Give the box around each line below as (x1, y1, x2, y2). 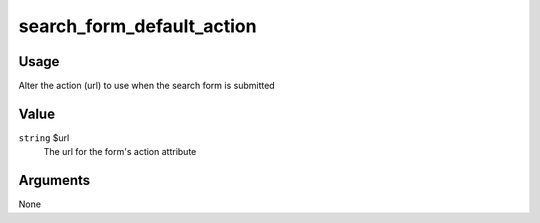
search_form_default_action (18, 15, 257, 37)
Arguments (18, 172, 91, 189)
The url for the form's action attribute (43, 146, 197, 158)
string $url (18, 131, 70, 144)
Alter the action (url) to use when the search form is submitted (18, 80, 275, 92)
